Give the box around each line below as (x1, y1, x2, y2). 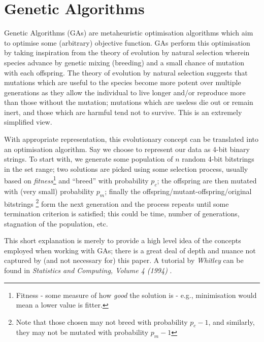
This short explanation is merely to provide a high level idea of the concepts (4, 235, 241, 246)
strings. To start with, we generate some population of (4, 154, 173, 164)
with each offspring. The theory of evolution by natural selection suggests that (4, 67, 248, 78)
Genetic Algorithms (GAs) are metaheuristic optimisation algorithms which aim (4, 27, 253, 38)
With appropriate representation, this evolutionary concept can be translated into (4, 134, 259, 144)
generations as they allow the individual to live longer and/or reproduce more (4, 87, 246, 97)
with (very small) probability (4, 185, 94, 196)
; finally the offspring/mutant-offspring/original (105, 185, 252, 196)
